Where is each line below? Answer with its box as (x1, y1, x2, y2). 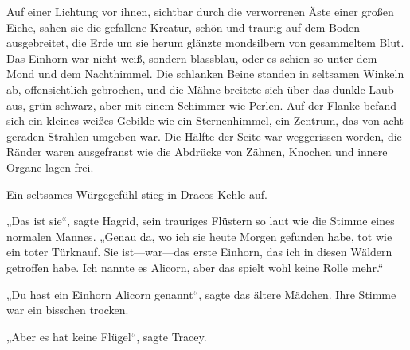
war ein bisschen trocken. (6, 301, 129, 318)
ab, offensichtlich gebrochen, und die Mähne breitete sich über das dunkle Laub (6, 80, 394, 97)
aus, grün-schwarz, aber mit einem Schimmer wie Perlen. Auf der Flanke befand (6, 96, 396, 113)
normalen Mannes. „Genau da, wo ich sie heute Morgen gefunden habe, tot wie (6, 227, 392, 244)
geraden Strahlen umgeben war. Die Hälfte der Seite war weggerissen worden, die (6, 127, 402, 144)
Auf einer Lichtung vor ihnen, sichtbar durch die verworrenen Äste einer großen (6, 3, 394, 19)
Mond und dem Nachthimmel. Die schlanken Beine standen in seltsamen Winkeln (6, 65, 404, 82)
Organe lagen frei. (6, 158, 94, 175)
